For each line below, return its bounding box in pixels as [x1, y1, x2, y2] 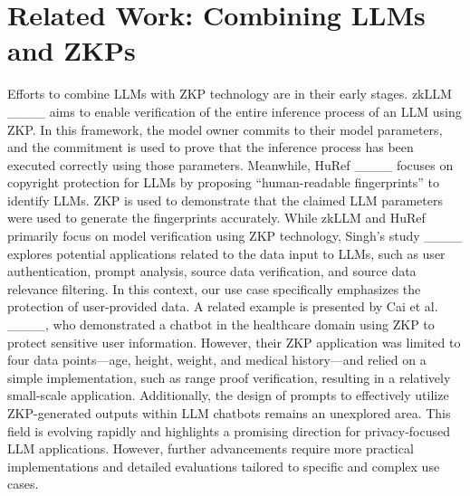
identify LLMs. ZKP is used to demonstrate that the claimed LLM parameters [7, 190, 443, 209]
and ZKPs [7, 32, 136, 69]
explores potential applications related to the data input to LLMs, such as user [7, 243, 446, 262]
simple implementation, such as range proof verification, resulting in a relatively [7, 367, 451, 386]
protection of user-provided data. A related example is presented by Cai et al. [7, 297, 438, 316]
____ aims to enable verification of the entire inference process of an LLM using [7, 101, 462, 120]
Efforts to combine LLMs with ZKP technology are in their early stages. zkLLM [7, 84, 452, 103]
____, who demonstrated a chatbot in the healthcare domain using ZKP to [7, 315, 435, 334]
